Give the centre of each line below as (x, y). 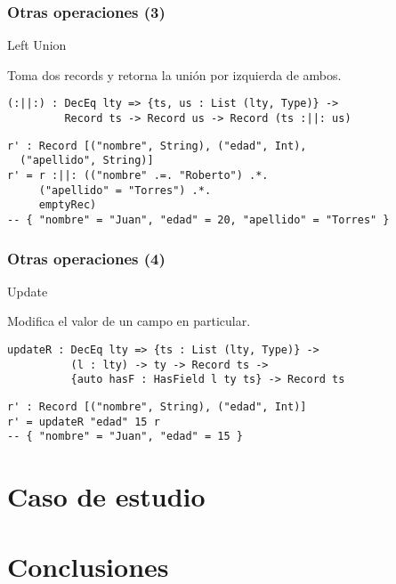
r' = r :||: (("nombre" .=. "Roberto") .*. (138, 176)
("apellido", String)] (87, 161)
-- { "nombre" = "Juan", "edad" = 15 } (125, 437)
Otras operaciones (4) (86, 258)
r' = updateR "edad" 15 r (84, 422)
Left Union (37, 45)
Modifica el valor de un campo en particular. (129, 321)
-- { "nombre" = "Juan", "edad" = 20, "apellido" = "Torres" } (198, 220)
